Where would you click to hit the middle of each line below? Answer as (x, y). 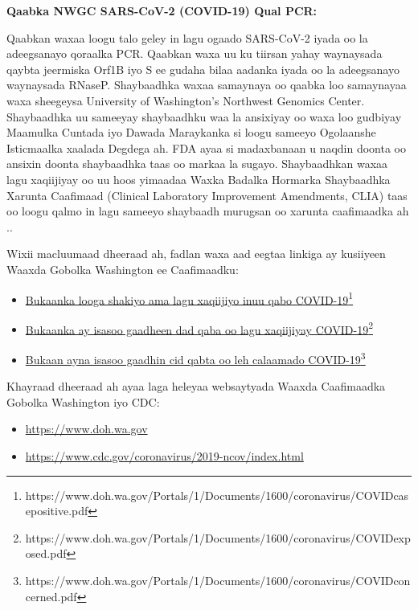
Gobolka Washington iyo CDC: (83, 401)
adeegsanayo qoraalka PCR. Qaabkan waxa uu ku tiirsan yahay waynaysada (195, 53)
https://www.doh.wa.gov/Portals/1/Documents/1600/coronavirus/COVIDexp (218, 537)
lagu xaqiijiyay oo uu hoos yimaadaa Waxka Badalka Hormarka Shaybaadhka (199, 179)
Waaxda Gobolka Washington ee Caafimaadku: (123, 269)
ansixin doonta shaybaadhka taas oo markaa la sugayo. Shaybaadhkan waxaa (197, 164)
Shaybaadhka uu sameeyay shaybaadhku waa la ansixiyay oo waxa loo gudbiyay (204, 116)
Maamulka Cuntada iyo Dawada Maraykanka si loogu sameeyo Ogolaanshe (191, 132)
